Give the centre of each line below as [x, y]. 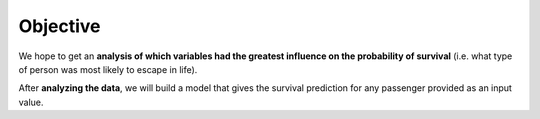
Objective [59, 26]
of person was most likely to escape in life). [108, 69]
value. [31, 102]
